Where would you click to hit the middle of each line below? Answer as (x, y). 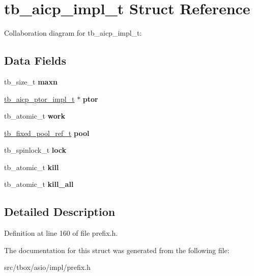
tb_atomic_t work (35, 116)
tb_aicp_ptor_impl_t (39, 99)
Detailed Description (60, 212)
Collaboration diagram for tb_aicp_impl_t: (73, 33)
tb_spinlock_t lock (35, 150)
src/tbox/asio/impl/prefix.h (47, 267)
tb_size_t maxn (31, 81)
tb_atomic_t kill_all (39, 184)
